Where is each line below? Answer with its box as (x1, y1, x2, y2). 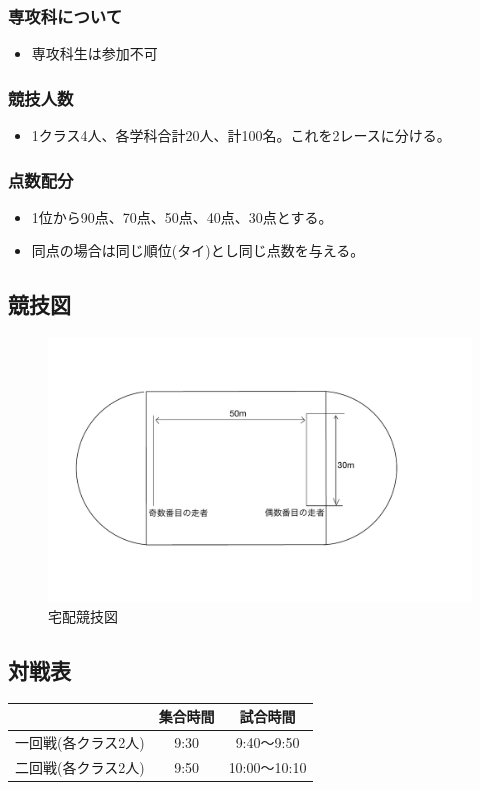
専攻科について (8, 3, 123, 28)
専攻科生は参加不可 (31, 43, 158, 64)
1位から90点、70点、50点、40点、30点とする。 (31, 206, 333, 227)
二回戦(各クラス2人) (15, 756, 145, 777)
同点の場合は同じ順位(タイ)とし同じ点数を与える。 (31, 240, 365, 261)
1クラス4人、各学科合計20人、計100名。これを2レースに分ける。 (31, 125, 451, 146)
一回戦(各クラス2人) (15, 731, 145, 752)
